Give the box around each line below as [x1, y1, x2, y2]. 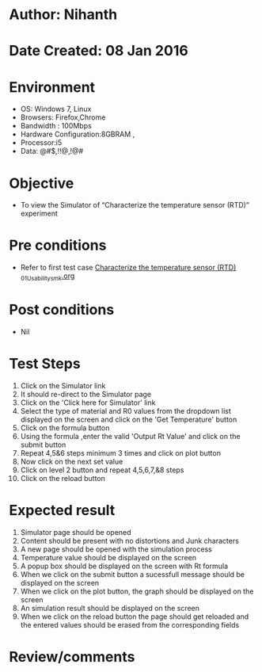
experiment [20, 208, 59, 219]
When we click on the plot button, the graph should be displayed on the [20, 586, 254, 596]
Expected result [9, 502, 116, 520]
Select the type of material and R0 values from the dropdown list [20, 406, 232, 415]
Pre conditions [9, 236, 107, 254]
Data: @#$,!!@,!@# [20, 147, 84, 156]
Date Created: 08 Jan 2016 [9, 42, 188, 60]
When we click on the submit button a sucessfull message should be [20, 569, 245, 579]
